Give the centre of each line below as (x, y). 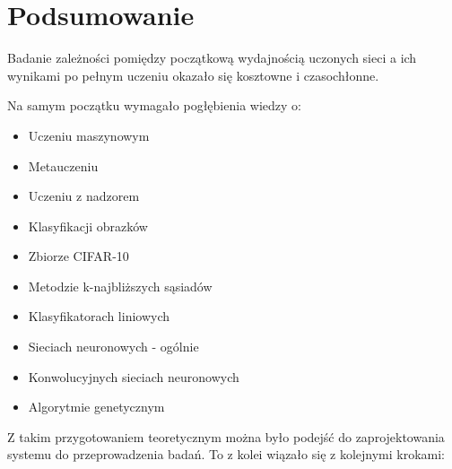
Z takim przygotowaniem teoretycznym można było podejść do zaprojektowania (226, 436)
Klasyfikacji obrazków (88, 226)
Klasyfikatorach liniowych (99, 316)
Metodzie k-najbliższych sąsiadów (120, 286)
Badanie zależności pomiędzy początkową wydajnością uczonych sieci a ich (212, 58)
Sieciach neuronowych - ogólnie (113, 347)
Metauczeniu (63, 165)
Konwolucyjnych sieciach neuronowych (134, 376)
